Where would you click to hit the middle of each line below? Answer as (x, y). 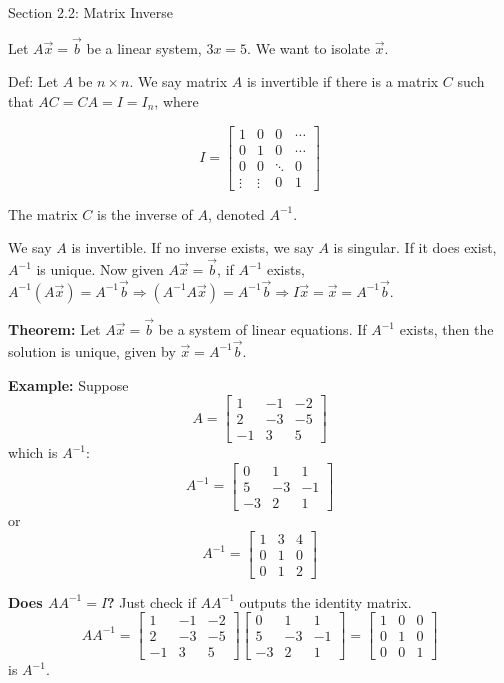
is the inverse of (144, 213)
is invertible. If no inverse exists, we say (192, 247)
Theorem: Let (54, 329)
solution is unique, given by (92, 350)
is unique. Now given (100, 269)
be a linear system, (144, 47)
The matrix (43, 213)
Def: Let (33, 81)
